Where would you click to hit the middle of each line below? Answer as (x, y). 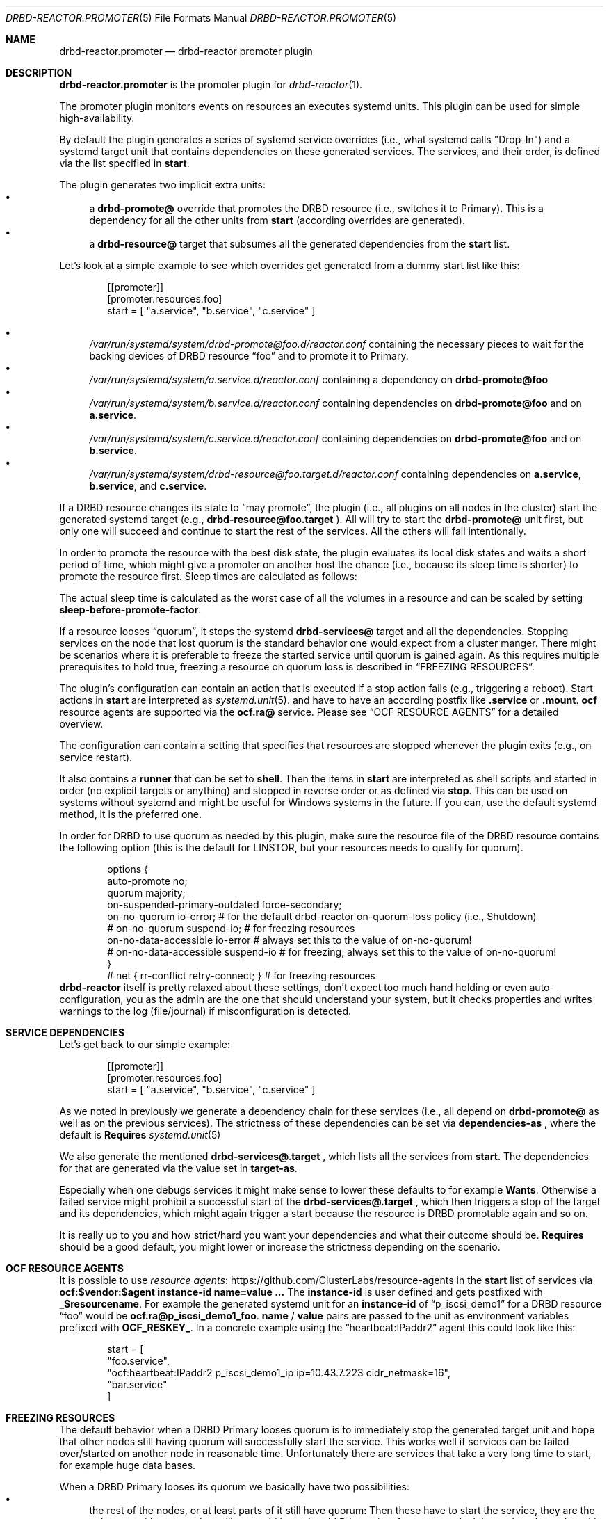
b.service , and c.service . (148, 486)
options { (128, 869)
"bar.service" (137, 1384)
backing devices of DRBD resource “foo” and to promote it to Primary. (249, 356)
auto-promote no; (147, 881)
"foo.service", (138, 1361)
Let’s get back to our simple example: (145, 1044)
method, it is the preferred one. (130, 814)
